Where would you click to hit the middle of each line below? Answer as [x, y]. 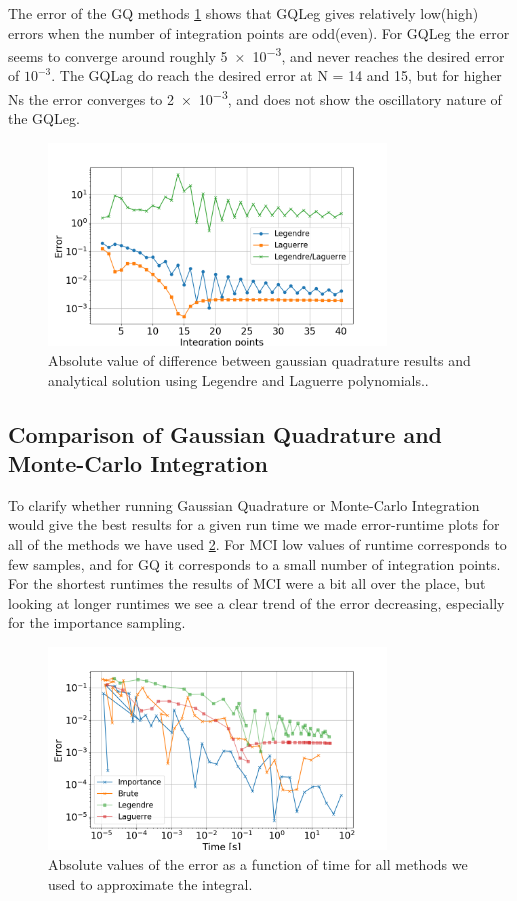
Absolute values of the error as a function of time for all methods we [258, 864]
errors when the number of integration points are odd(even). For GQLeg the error [259, 32]
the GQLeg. [44, 118]
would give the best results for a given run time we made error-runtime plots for [254, 524]
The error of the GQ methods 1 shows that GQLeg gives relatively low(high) [243, 13]
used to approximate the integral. [150, 883]
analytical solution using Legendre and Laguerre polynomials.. [238, 379]
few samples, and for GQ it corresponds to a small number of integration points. [254, 563]
